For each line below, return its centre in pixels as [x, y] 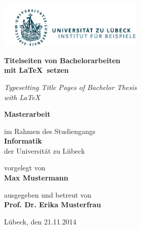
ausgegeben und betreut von [48, 194]
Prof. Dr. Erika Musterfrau [53, 204]
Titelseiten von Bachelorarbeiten [62, 60]
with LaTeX [22, 97]
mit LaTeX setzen [36, 70]
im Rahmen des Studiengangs [50, 131]
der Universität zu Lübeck [44, 150]
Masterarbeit [27, 114]
